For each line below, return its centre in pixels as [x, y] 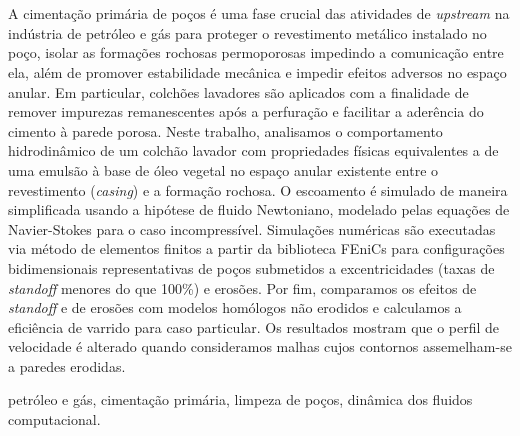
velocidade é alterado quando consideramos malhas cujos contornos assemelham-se [260, 346]
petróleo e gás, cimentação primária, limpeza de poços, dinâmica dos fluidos [240, 399]
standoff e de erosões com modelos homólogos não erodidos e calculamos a [235, 307]
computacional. [54, 419]
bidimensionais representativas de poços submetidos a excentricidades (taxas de [251, 267]
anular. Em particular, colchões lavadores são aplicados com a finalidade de [238, 91]
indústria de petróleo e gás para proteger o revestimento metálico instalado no [247, 32]
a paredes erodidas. [67, 365]
